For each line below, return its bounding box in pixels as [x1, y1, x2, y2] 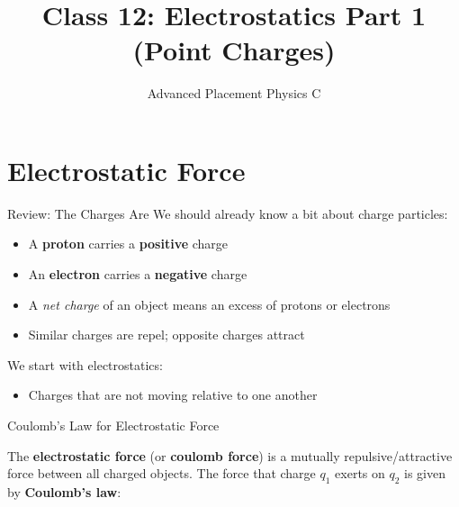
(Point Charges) [132, 32, 336, 68]
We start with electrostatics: [7, 355, 163, 374]
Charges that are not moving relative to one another [28, 385, 318, 404]
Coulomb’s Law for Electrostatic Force [7, 416, 220, 434]
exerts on [335, 464, 385, 483]
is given [404, 464, 446, 483]
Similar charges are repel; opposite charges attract [28, 325, 305, 344]
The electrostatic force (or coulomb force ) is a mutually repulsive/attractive [7, 446, 453, 465]
